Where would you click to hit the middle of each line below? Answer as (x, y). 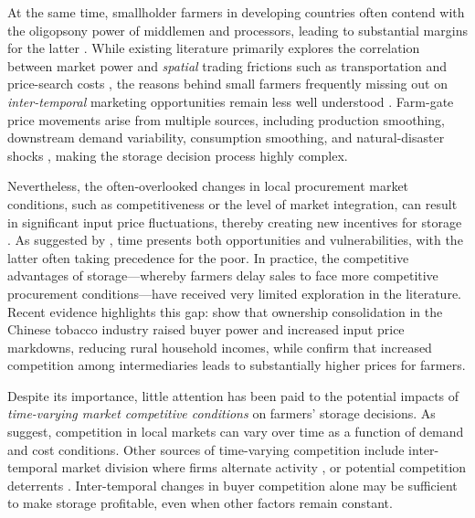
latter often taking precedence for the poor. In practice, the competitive (208, 257)
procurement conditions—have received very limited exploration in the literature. (234, 293)
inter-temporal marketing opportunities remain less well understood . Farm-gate (231, 101)
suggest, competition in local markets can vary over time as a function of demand (236, 432)
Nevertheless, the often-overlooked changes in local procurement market (208, 186)
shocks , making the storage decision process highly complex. (178, 155)
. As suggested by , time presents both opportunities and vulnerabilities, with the (235, 240)
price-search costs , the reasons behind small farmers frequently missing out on (227, 84)
